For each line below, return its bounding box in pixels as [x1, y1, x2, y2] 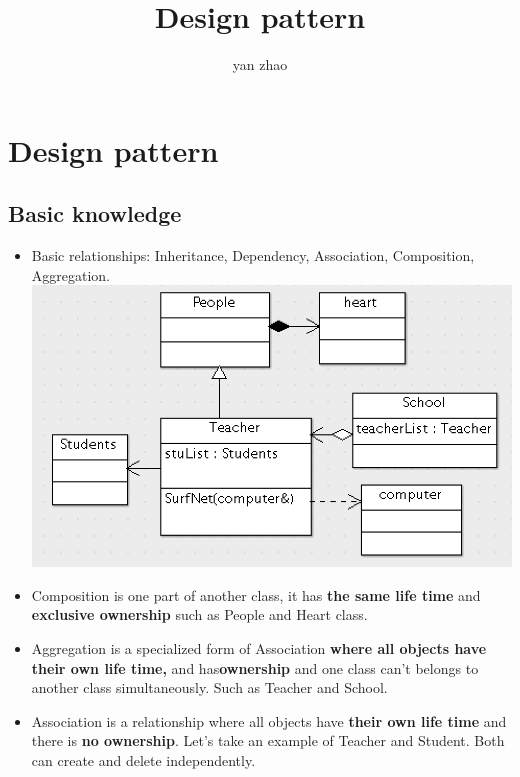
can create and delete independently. [31, 749, 256, 770]
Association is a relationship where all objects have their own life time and [31, 710, 507, 731]
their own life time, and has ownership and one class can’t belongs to [31, 657, 479, 678]
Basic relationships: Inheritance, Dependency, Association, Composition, [31, 245, 475, 266]
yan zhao [232, 54, 288, 75]
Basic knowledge [8, 198, 182, 229]
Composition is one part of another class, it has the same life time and [31, 584, 481, 605]
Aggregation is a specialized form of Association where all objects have [31, 637, 487, 658]
